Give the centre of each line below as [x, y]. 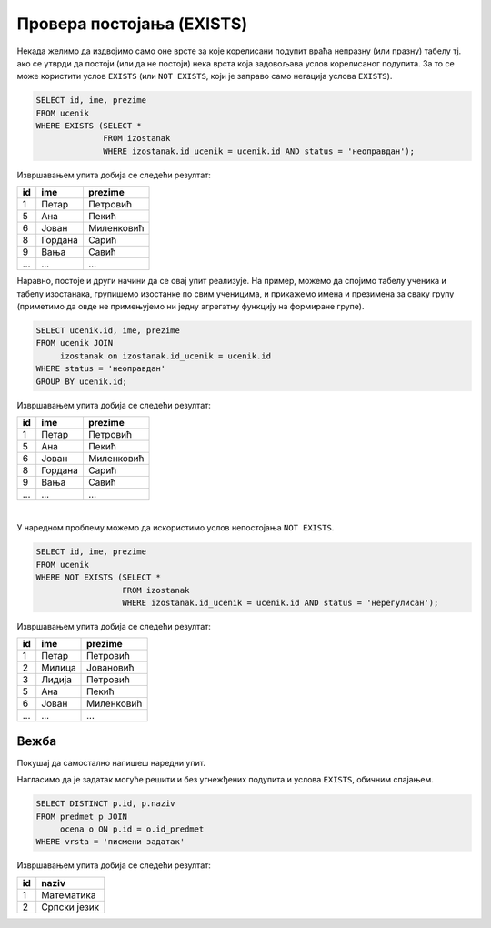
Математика [69, 894]
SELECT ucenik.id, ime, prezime [108, 331]
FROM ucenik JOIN [75, 343]
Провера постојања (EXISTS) [132, 24]
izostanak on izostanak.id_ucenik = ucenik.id [165, 356]
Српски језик [70, 907]
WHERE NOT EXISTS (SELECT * [98, 577]
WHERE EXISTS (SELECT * [89, 126]
